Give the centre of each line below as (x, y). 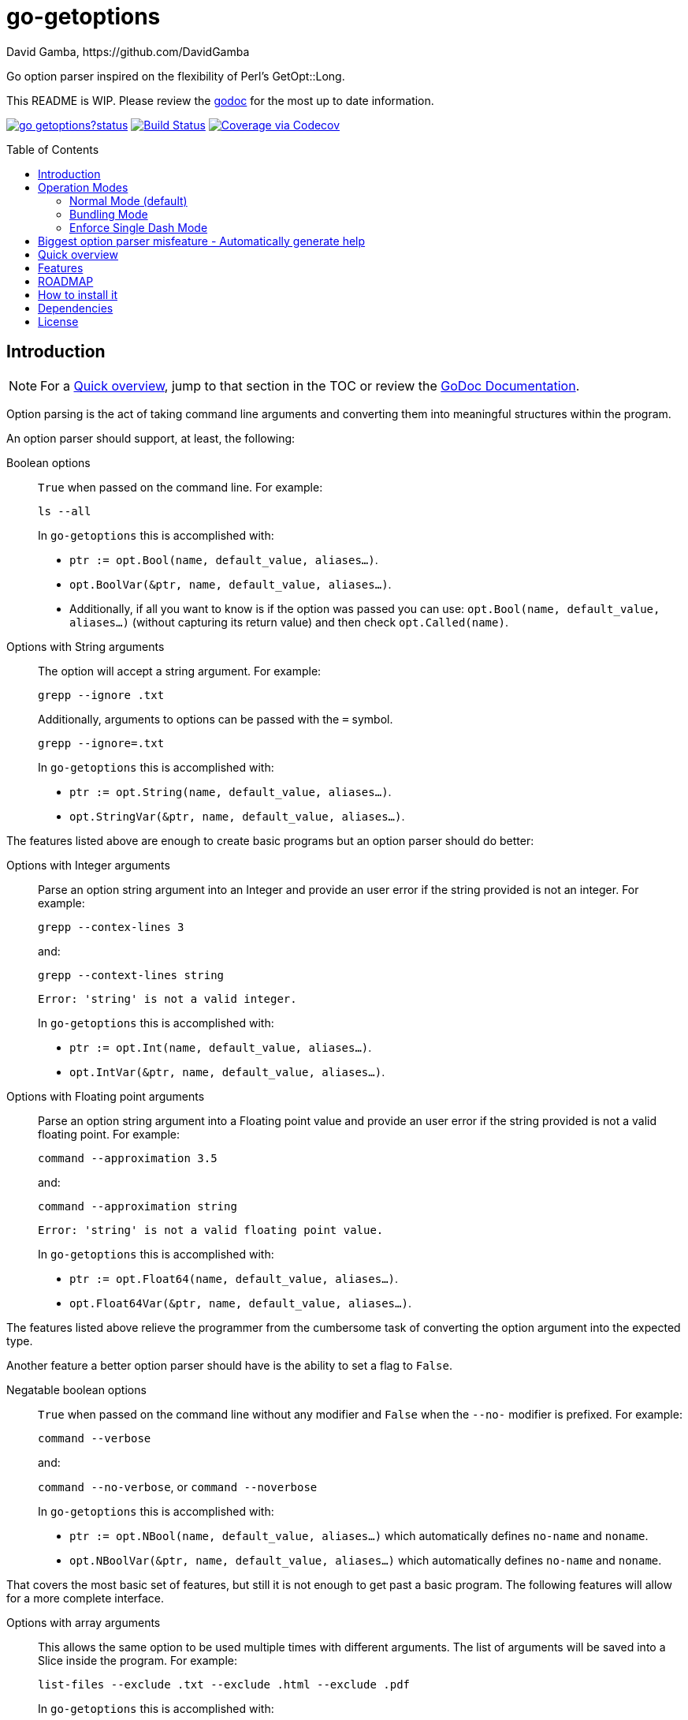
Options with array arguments (84, 1622)
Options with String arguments (86, 646)
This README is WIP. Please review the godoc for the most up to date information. (220, 100)
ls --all (65, 511)
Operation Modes (83, 187)
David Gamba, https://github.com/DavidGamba (128, 51)
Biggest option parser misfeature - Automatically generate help (202, 241)
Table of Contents (53, 149)
